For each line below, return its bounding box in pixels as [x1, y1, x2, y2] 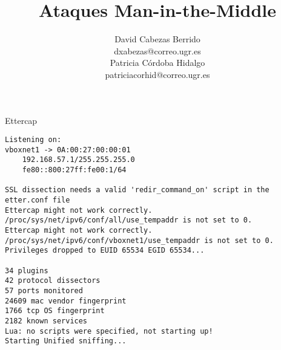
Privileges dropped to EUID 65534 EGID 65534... [5, 246, 205, 255]
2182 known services [5, 316, 88, 325]
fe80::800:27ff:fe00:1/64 [22, 166, 127, 175]
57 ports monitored [5, 286, 83, 295]
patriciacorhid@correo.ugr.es [105, 68, 210, 80]
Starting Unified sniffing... [5, 337, 127, 346]
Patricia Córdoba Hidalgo [110, 56, 205, 69]
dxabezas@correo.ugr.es [114, 44, 201, 57]
